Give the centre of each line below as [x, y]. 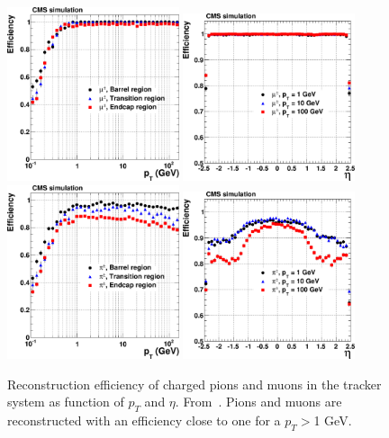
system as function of [66, 402]
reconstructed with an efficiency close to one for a [144, 420]
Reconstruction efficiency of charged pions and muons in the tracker [194, 384]
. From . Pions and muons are [258, 402]
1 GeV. [333, 420]
